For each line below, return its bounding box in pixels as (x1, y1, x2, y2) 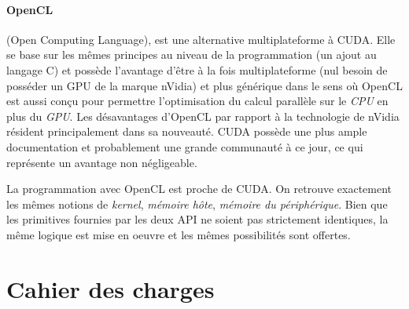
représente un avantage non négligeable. (6, 154, 197, 170)
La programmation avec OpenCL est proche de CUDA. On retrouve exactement (6, 180, 392, 197)
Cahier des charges (6, 272, 215, 304)
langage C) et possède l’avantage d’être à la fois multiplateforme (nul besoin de (6, 61, 388, 78)
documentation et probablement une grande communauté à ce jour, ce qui (6, 138, 363, 154)
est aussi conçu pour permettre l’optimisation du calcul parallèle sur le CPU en (6, 93, 389, 109)
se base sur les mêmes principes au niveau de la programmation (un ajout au (6, 46, 377, 63)
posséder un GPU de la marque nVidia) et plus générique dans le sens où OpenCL (6, 77, 403, 93)
